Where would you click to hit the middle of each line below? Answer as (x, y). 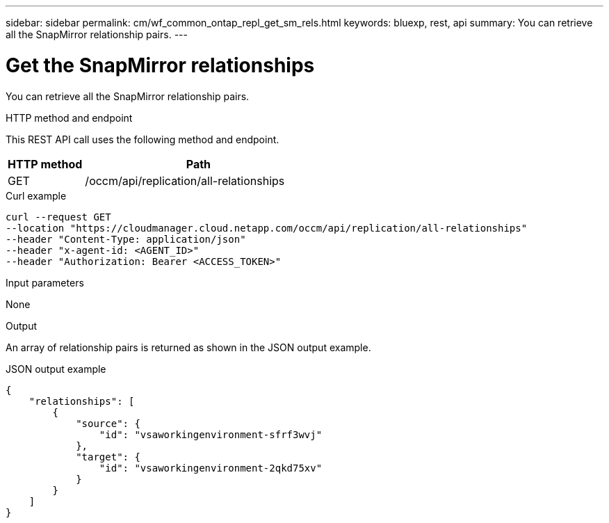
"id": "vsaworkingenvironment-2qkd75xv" (211, 468)
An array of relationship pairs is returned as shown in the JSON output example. (188, 347)
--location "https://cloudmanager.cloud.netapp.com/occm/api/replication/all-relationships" (267, 228)
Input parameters (45, 282)
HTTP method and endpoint (69, 118)
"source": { (108, 423)
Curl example (36, 195)
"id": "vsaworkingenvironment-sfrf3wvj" (211, 434)
